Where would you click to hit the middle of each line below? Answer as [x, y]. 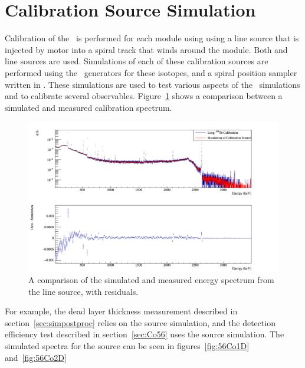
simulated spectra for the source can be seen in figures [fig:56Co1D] [127, 346]
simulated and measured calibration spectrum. [88, 107]
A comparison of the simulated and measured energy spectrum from [151, 280]
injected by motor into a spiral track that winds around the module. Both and [146, 49]
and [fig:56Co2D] [36, 357]
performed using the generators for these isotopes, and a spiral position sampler [151, 72]
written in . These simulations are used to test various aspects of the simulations [152, 84]
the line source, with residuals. [83, 291]
